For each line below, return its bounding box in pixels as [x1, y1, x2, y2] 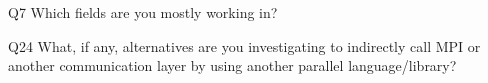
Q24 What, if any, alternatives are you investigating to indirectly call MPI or [8, 35, 481, 56]
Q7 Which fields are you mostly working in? [8, 2, 278, 22]
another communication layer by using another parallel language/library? [8, 55, 457, 76]
